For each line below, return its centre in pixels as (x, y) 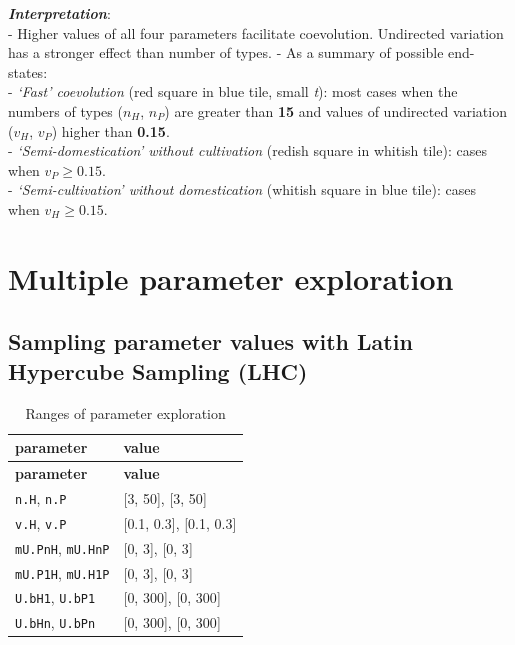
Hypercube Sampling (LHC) (158, 370)
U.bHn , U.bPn (55, 622)
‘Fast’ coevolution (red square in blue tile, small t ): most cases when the (237, 91)
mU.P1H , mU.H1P (62, 572)
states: (28, 71)
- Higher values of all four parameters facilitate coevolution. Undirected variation (256, 32)
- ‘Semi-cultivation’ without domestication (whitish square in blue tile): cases (242, 189)
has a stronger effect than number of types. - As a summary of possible (226, 52)
